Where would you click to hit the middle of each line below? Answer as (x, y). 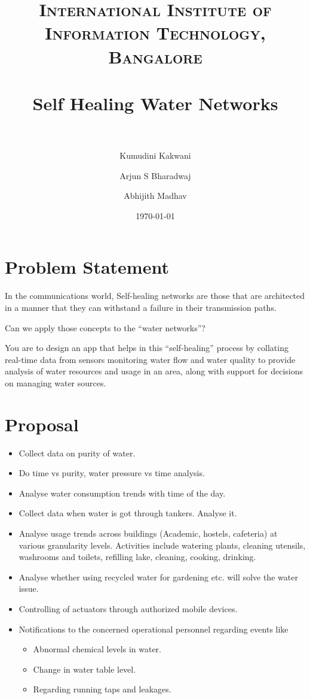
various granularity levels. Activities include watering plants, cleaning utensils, (162, 545)
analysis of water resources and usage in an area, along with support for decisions (154, 371)
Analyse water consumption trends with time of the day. (122, 493)
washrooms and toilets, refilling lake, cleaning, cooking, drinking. (137, 557)
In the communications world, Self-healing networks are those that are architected (155, 296)
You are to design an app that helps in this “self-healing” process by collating (147, 348)
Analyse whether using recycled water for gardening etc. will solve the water (158, 577)
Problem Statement (87, 267)
